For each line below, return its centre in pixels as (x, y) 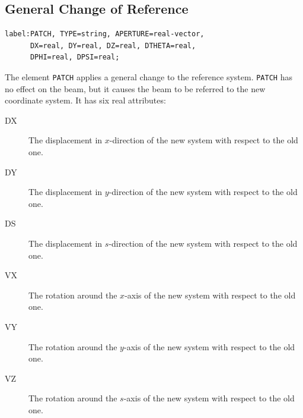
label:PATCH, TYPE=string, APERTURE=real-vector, (105, 34)
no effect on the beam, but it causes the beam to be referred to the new (135, 88)
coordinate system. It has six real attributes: (85, 100)
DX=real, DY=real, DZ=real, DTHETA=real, (113, 45)
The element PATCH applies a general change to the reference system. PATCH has (149, 76)
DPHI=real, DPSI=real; (75, 57)
